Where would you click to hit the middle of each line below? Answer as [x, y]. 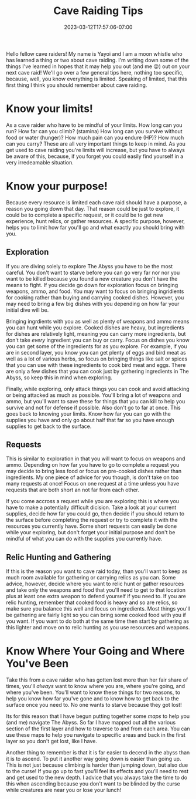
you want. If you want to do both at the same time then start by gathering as [97, 621]
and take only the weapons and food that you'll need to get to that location [96, 590]
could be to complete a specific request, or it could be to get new [85, 215]
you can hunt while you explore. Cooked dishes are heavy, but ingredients [95, 328]
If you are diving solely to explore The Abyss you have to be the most [90, 266]
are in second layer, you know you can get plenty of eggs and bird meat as [96, 352]
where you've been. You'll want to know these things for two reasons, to [93, 692]
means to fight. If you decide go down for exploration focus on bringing [92, 285]
